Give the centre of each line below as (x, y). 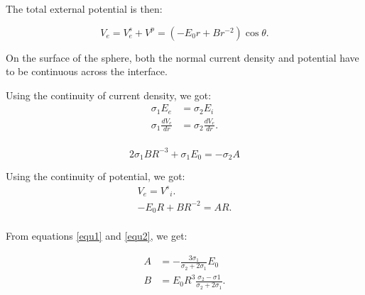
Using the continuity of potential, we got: (96, 176)
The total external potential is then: (84, 9)
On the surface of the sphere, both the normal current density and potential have (182, 57)
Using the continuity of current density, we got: (109, 95)
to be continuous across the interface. (87, 71)
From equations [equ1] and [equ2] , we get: (97, 236)
